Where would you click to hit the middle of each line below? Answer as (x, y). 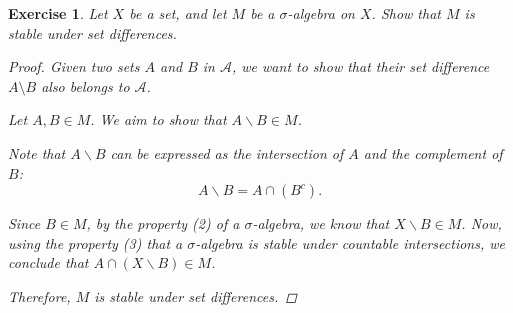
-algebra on (321, 13)
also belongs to (85, 85)
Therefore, (39, 295)
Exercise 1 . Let (58, 13)
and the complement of (433, 152)
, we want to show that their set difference (361, 66)
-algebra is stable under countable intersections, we (350, 242)
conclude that (48, 262)
